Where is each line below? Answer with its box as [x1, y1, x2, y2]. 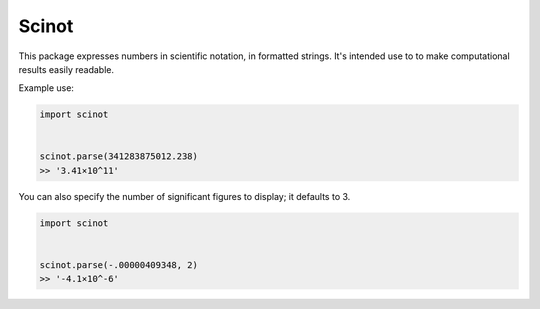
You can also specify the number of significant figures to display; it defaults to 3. [18, 190, 351, 202]
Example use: [18, 82, 75, 94]
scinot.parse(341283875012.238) [39, 151, 199, 162]
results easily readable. [18, 63, 115, 75]
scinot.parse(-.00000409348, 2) [39, 260, 199, 271]
